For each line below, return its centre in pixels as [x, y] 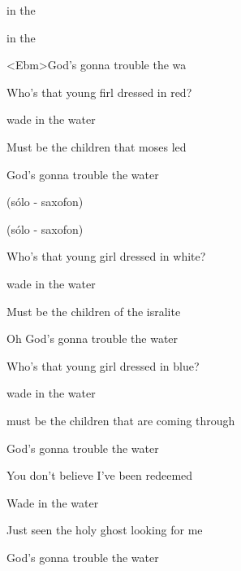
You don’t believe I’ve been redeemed [100, 475]
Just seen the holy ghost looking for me [105, 530]
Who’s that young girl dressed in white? [106, 256]
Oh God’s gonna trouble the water [93, 338]
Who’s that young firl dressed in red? [99, 92]
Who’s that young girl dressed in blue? [103, 365]
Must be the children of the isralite [94, 311]
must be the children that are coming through [121, 420]
